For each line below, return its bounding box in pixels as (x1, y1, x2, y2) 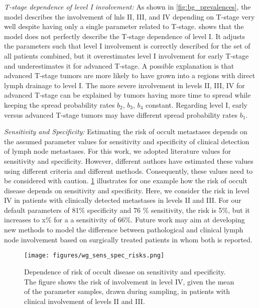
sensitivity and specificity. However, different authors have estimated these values (4, 155, 253, 166)
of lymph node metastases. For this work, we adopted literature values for (4, 146, 231, 156)
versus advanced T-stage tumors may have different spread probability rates (4, 109, 237, 120)
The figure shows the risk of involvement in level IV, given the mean (24, 276, 234, 286)
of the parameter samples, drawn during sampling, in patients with (24, 286, 230, 296)
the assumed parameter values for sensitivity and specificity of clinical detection (4, 136, 249, 146)
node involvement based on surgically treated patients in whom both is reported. (4, 234, 252, 244)
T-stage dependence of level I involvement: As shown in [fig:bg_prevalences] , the (4, 2, 251, 12)
